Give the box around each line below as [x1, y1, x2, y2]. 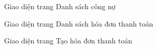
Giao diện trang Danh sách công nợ [4, 1, 116, 11]
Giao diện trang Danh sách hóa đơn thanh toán [4, 18, 153, 29]
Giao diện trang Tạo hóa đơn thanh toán [4, 35, 132, 46]
